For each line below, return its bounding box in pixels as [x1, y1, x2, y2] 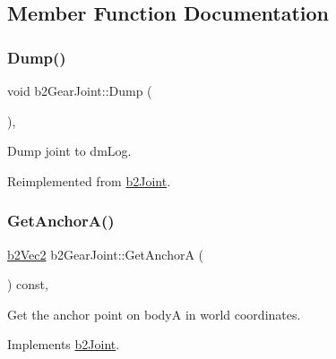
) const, [7, 275, 48, 294]
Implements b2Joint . [7, 335, 120, 354]
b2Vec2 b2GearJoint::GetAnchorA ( [7, 244, 204, 263]
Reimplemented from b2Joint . [7, 171, 171, 190]
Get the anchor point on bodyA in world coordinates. [7, 304, 301, 323]
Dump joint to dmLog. [7, 141, 132, 160]
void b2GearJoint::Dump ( [7, 81, 152, 99]
